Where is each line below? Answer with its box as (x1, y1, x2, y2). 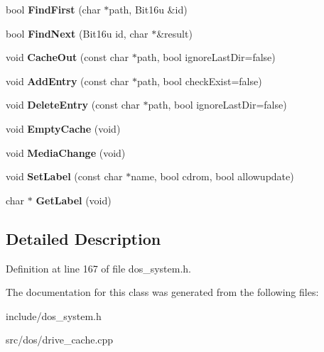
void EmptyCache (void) (6, 121, 121, 136)
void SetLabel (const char (6, 169, 123, 184)
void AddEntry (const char (6, 73, 129, 88)
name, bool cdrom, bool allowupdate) (131, 169, 294, 184)
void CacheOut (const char (6, 50, 129, 65)
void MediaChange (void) (6, 145, 126, 160)
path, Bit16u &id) (109, 2, 188, 16)
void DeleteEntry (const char (6, 97, 140, 112)
